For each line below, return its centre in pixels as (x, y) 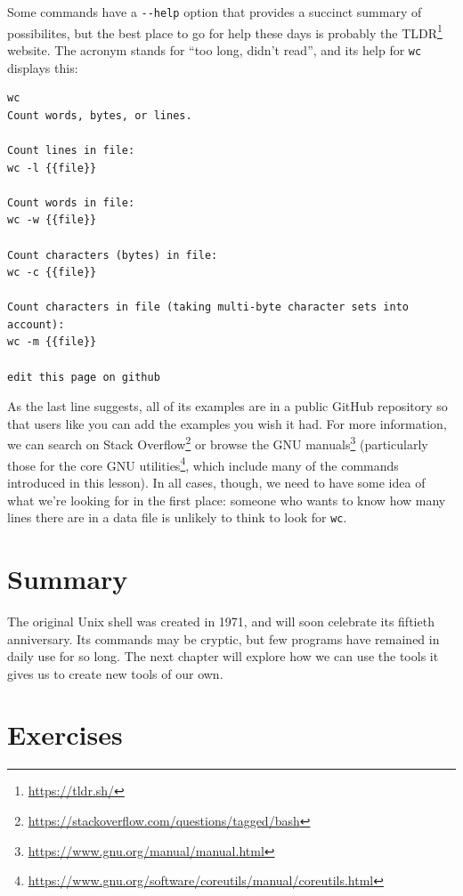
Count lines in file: (71, 150)
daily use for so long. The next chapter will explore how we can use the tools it (223, 656)
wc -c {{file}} (52, 273)
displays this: (43, 67)
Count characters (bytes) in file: (113, 255)
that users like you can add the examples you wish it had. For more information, (227, 423)
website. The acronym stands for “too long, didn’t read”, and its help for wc (215, 49)
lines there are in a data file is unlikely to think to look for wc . (177, 517)
